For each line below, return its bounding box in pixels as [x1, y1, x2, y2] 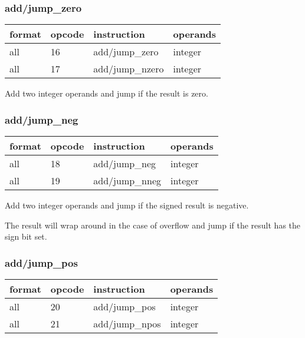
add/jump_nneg [93, 174, 162, 188]
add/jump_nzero [93, 62, 164, 76]
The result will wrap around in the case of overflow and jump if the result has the [5, 218, 301, 231]
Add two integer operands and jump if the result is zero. [5, 87, 208, 100]
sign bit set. [5, 230, 47, 243]
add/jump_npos [93, 317, 161, 331]
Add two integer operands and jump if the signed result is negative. [5, 199, 249, 211]
